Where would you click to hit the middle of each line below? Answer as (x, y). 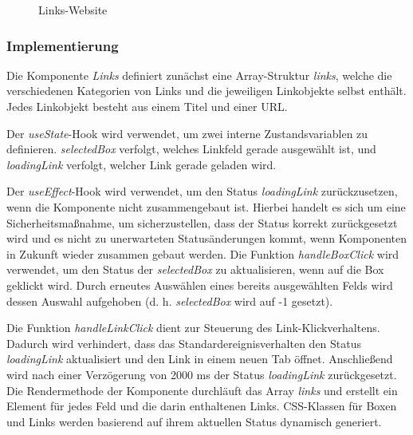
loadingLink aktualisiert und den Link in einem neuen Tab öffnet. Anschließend (200, 359)
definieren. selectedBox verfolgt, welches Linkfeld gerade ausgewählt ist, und (191, 149)
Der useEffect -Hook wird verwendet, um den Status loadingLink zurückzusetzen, (202, 191)
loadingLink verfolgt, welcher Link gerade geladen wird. (142, 164)
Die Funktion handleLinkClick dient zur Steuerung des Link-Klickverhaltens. (193, 328)
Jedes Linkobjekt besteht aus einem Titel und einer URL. (147, 106)
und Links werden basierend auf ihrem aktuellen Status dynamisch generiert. (194, 421)
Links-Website (73, 10)
